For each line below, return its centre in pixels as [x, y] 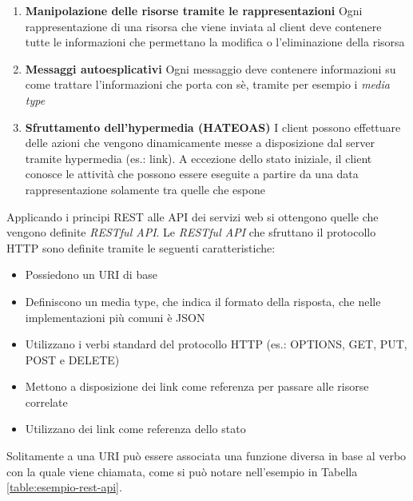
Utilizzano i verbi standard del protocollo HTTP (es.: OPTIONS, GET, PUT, [216, 344]
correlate [46, 402]
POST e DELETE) [72, 359]
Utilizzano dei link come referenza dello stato [135, 429]
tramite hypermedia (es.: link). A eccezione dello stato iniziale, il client [199, 158]
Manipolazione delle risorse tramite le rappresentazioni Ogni [194, 10]
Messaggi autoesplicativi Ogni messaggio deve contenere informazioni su [210, 68]
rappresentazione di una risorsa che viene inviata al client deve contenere [203, 26]
